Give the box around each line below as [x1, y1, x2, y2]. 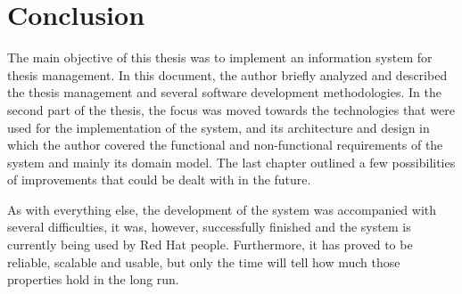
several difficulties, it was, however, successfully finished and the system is [7, 217, 411, 236]
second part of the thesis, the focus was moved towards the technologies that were [7, 100, 455, 118]
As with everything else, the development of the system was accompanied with [7, 200, 437, 218]
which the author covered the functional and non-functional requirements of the [7, 135, 443, 154]
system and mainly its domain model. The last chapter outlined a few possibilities [7, 152, 456, 171]
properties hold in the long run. [7, 270, 179, 289]
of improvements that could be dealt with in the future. [7, 170, 311, 189]
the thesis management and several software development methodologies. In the [7, 83, 441, 102]
